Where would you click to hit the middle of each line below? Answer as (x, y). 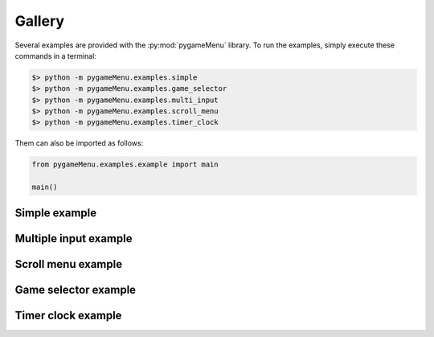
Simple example (56, 213)
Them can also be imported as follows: (79, 143)
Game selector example (76, 290)
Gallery (39, 21)
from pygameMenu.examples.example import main (125, 164)
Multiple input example (74, 238)
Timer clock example (68, 315)
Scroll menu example (69, 264)
